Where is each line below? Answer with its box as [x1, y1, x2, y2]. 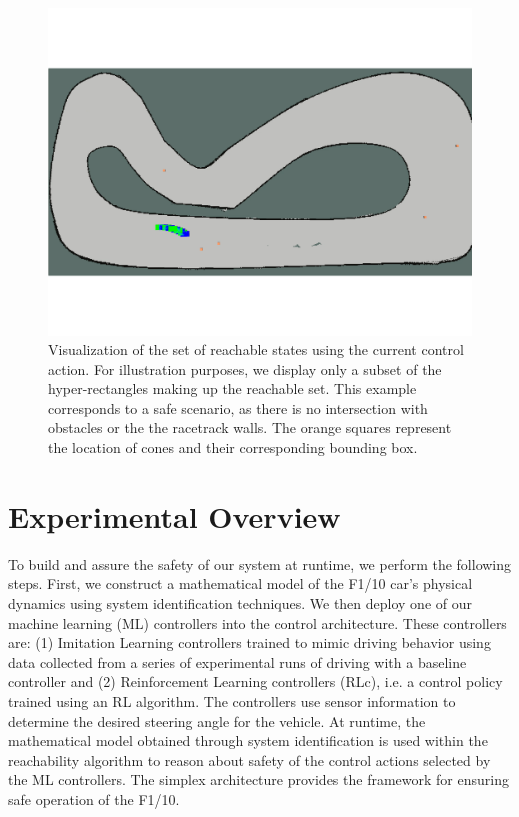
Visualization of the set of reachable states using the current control [48, 339, 464, 360]
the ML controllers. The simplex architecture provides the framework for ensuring [8, 769, 509, 790]
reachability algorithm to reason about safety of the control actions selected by [8, 749, 491, 770]
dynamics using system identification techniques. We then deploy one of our [8, 592, 472, 613]
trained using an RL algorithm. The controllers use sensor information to [8, 690, 456, 711]
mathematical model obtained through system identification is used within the [8, 730, 488, 751]
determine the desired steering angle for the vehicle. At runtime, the [8, 710, 426, 731]
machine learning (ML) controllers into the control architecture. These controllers [8, 612, 507, 633]
